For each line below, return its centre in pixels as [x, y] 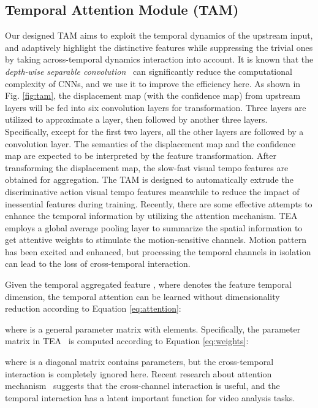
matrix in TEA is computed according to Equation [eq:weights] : [127, 341]
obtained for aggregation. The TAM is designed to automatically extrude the [149, 179]
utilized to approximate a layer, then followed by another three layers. [136, 119]
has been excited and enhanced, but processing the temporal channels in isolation [158, 251]
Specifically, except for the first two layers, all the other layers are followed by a [154, 131]
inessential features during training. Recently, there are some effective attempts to [159, 203]
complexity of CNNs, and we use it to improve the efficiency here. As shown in [153, 83]
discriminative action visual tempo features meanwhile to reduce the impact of [152, 191]
